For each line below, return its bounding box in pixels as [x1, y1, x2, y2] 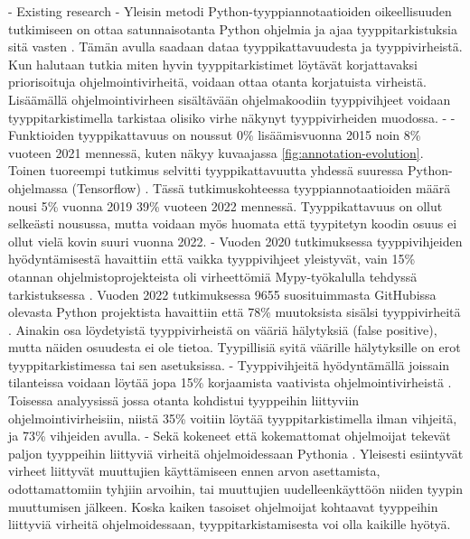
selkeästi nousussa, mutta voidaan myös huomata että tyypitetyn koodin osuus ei [8, 214, 457, 233]
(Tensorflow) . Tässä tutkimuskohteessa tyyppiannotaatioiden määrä [71, 178, 451, 197]
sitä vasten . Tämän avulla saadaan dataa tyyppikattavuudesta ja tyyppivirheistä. [8, 37, 463, 56]
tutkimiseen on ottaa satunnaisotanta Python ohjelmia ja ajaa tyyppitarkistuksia [8, 19, 457, 38]
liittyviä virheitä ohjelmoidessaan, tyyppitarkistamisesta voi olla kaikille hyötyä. [8, 515, 451, 534]
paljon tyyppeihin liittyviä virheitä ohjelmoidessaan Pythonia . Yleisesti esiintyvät [8, 443, 464, 462]
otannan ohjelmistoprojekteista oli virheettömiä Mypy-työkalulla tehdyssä [8, 266, 418, 285]
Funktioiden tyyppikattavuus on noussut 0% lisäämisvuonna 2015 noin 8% [8, 125, 421, 144]
